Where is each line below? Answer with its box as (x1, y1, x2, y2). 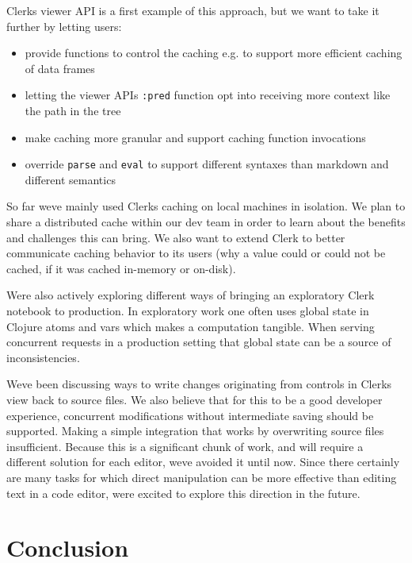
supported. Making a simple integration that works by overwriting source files (6, 422, 384, 439)
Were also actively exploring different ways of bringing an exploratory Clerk (6, 287, 375, 303)
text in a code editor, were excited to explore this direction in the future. (6, 484, 360, 501)
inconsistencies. (6, 349, 80, 365)
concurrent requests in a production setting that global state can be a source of (6, 334, 391, 350)
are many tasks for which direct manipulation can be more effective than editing (6, 469, 397, 485)
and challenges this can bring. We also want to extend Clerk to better (6, 229, 345, 245)
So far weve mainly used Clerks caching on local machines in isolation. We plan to (6, 198, 406, 214)
